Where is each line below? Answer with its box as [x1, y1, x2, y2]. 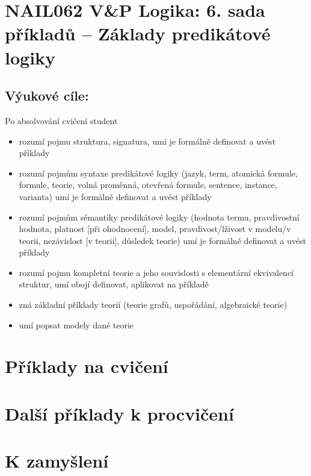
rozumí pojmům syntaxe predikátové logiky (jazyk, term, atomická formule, [19, 166, 298, 179]
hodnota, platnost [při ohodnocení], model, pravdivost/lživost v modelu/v [19, 222, 291, 235]
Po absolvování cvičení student [5, 114, 118, 127]
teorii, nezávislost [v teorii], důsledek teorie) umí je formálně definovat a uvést [19, 234, 307, 246]
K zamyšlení [5, 448, 109, 473]
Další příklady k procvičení [5, 401, 234, 425]
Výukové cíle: [5, 86, 89, 105]
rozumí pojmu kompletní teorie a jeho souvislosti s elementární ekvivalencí [19, 266, 294, 278]
